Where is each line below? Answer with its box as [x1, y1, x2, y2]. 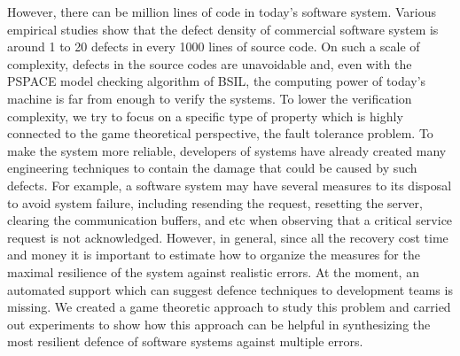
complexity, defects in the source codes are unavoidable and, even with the [7, 54, 412, 73]
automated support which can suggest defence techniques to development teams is [7, 280, 453, 298]
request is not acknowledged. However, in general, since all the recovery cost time [7, 228, 448, 246]
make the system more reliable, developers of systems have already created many [7, 141, 447, 159]
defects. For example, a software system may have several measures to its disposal [7, 175, 452, 194]
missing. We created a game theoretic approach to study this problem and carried [7, 298, 451, 316]
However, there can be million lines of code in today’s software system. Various [7, 3, 436, 20]
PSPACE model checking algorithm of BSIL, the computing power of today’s [7, 72, 426, 90]
